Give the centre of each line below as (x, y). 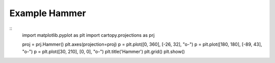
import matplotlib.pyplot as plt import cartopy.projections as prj (88, 35)
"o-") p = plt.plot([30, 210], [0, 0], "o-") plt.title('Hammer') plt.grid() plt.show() (104, 51)
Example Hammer (48, 13)
